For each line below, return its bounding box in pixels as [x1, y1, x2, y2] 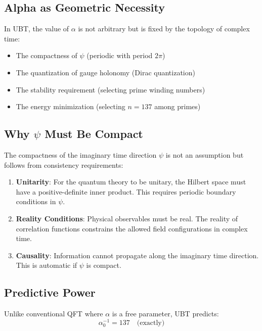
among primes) [154, 101, 201, 112]
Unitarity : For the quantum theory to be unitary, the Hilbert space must [16, 176, 246, 187]
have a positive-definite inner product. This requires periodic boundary [16, 186, 236, 197]
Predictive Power [4, 285, 96, 300]
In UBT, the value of [4, 23, 69, 34]
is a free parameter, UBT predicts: [112, 308, 219, 319]
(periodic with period [86, 50, 153, 61]
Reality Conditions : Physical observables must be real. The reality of [16, 213, 238, 223]
